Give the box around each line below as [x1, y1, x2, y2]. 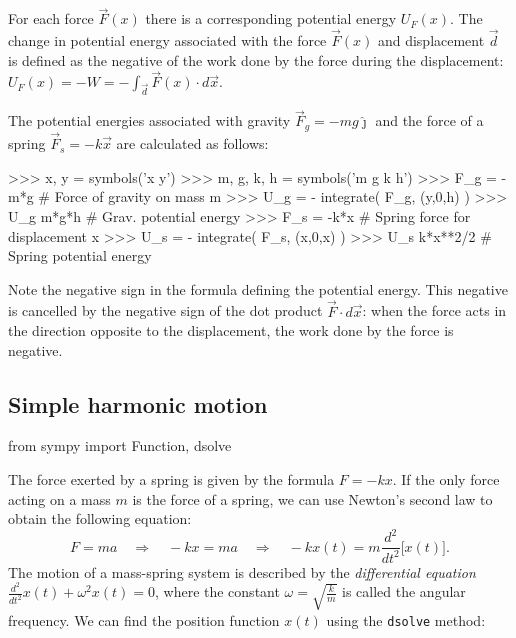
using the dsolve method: [326, 609, 486, 630]
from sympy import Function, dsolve [8, 435, 232, 456]
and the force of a [375, 110, 484, 131]
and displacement [377, 30, 485, 51]
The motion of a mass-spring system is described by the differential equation [8, 561, 476, 582]
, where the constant [154, 581, 280, 602]
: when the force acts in [362, 300, 507, 321]
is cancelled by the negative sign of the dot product [8, 300, 323, 321]
